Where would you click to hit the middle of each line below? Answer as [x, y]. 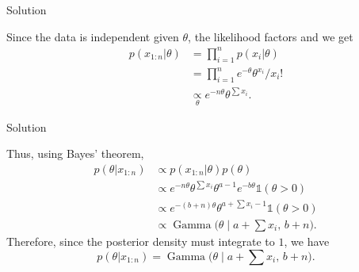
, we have [307, 241]
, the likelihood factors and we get [271, 36]
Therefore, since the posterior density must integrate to [141, 241]
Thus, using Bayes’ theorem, [75, 153]
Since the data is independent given [93, 36]
